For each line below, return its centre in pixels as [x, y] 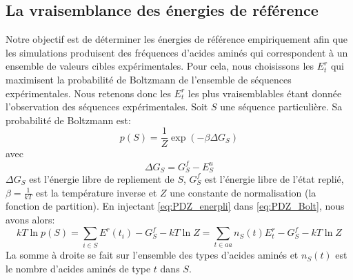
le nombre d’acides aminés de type [78, 268]
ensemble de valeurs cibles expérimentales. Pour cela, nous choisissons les [160, 66]
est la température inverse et [97, 192]
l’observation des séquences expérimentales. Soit [107, 107]
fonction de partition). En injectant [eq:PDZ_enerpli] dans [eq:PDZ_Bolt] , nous [175, 206]
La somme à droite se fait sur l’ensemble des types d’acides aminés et [152, 255]
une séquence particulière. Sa [281, 107]
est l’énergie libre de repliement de [102, 178]
